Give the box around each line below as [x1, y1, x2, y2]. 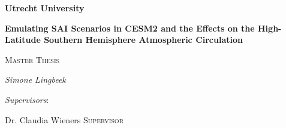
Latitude [5, 33, 41, 46]
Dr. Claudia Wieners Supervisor [5, 113, 124, 126]
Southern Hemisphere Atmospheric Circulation [44, 33, 243, 46]
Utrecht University [5, 2, 85, 14]
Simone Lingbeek [5, 73, 66, 86]
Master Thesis [5, 53, 60, 65]
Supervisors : [5, 93, 49, 105]
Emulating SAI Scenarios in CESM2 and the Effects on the [5, 21, 255, 34]
